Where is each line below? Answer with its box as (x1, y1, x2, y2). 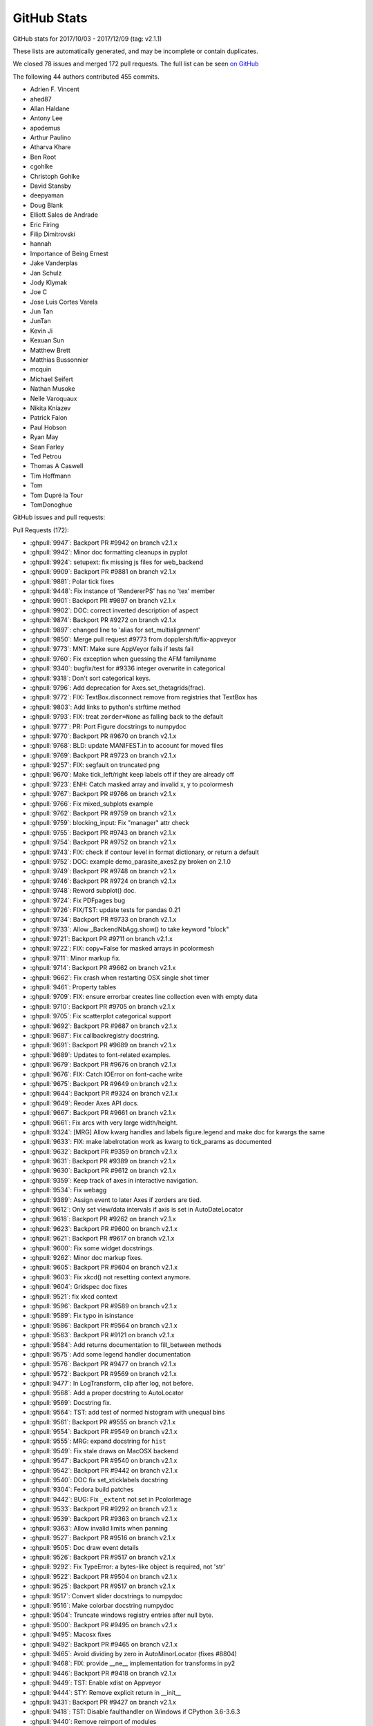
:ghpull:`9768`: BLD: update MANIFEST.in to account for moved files (30, 741, 224, 750)
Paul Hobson (30, 423, 67, 431)
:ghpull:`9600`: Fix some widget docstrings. (30, 1243, 155, 1252)
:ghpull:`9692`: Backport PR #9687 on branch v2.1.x (30, 1022, 178, 1030)
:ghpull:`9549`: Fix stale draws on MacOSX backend (30, 1446, 179, 1455)
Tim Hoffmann (30, 472, 71, 480)
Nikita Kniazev (30, 404, 71, 412)
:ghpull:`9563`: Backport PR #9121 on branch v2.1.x (30, 1331, 175, 1339)
